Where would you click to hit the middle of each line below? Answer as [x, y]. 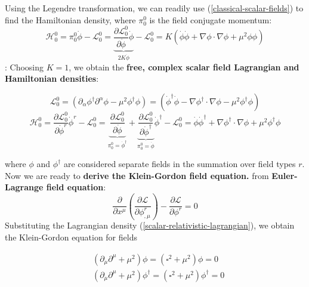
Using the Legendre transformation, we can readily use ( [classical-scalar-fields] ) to [154, 8]
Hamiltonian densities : [52, 78]
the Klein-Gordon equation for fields [71, 237]
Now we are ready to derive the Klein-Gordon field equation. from [137, 175]
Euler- [285, 175]
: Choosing [24, 67]
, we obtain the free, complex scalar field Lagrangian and [184, 67]
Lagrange [24, 187]
